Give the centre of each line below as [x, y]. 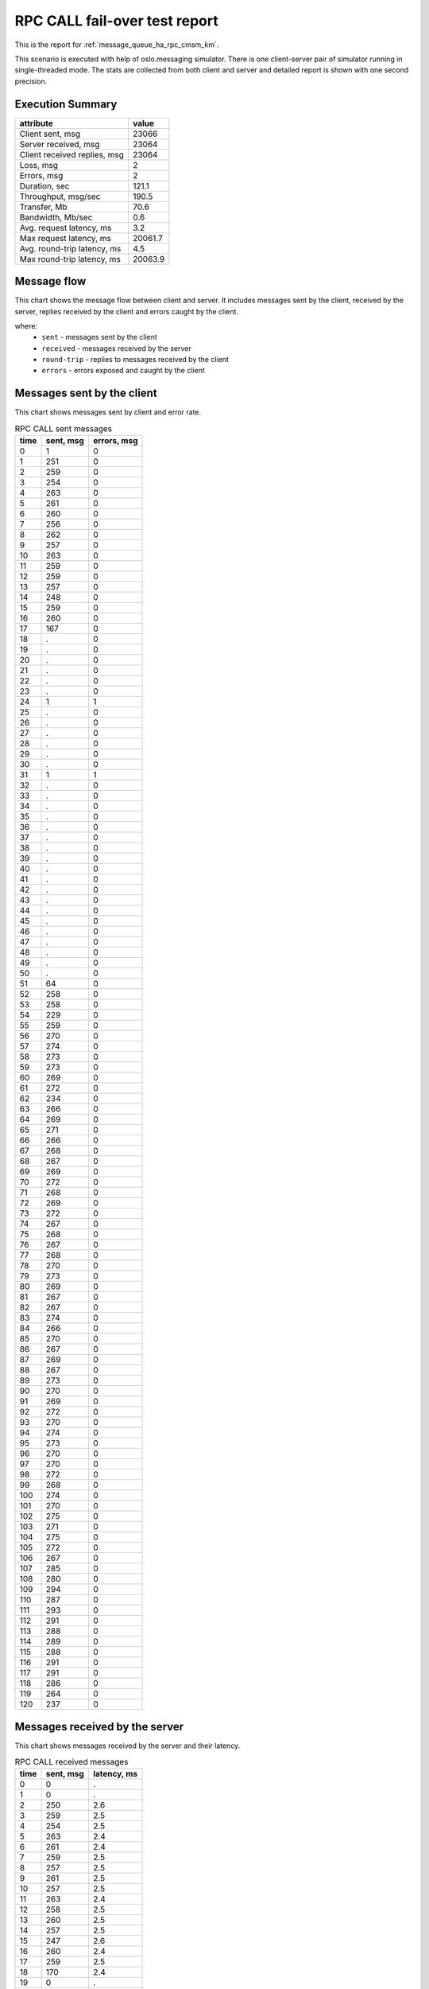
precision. [31, 81]
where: [26, 325]
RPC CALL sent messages [64, 428]
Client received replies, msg [72, 154]
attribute [36, 123]
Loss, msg [39, 165]
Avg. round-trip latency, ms [70, 248]
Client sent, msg [50, 134]
